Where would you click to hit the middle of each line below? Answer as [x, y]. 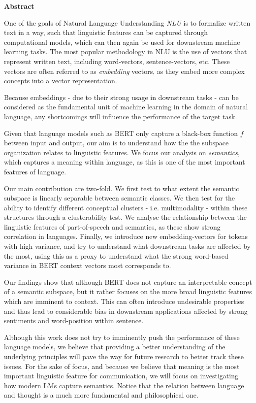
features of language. [35, 171]
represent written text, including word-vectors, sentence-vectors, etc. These [117, 61]
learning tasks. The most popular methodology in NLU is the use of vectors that [126, 51]
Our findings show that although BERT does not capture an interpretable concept [128, 282]
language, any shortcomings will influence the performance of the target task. [121, 116]
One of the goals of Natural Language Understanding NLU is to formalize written [127, 22]
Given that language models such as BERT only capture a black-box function [121, 133]
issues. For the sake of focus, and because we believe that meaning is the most [122, 366]
